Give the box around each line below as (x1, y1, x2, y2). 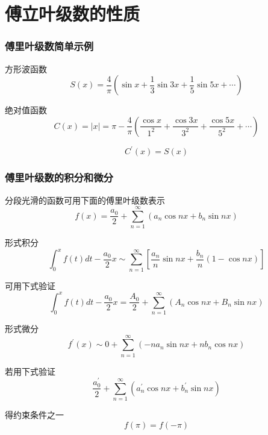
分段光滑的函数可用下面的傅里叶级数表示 (5, 193, 165, 206)
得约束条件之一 (5, 408, 64, 421)
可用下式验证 (5, 279, 55, 292)
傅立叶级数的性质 (5, 1, 140, 26)
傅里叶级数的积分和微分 (5, 170, 113, 185)
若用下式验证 (5, 365, 55, 377)
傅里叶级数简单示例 (5, 39, 94, 54)
